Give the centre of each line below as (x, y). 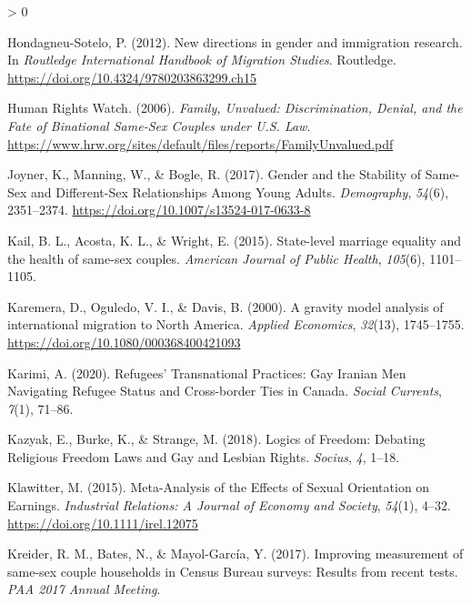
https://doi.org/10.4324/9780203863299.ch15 (132, 77)
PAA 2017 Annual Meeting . (84, 589)
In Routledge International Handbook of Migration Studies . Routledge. (202, 60)
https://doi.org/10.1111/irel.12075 (103, 523)
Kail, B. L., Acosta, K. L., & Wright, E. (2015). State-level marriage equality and (235, 240)
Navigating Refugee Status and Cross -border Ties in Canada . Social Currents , (225, 391)
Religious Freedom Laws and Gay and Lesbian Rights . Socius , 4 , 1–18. (204, 456)
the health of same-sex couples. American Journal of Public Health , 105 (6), (216, 258)
